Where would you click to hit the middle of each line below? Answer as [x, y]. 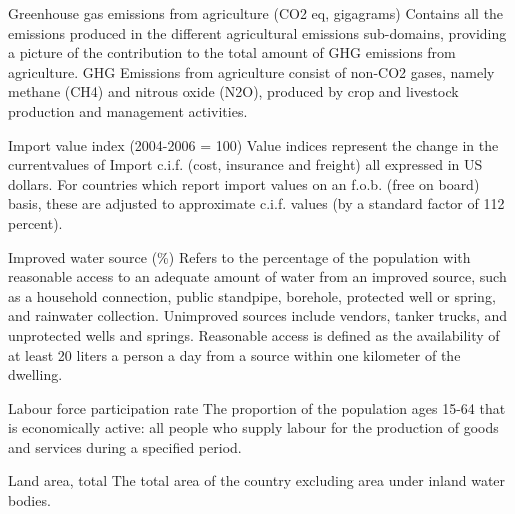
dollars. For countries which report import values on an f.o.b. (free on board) [244, 183]
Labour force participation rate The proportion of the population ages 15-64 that [257, 407]
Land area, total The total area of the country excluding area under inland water [257, 480]
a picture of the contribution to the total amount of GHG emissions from [232, 52]
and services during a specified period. [125, 446]
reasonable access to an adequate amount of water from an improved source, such [257, 276]
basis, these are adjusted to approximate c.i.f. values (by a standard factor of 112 [256, 203]
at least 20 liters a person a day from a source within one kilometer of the [234, 354]
